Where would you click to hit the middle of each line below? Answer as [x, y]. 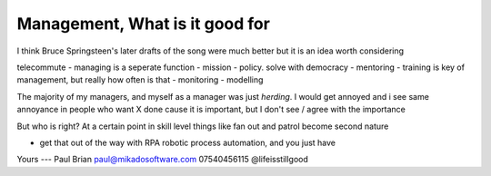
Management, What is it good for [143, 24]
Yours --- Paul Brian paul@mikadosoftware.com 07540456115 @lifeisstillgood [163, 160]
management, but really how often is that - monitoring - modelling [140, 80]
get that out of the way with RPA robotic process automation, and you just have [188, 142]
